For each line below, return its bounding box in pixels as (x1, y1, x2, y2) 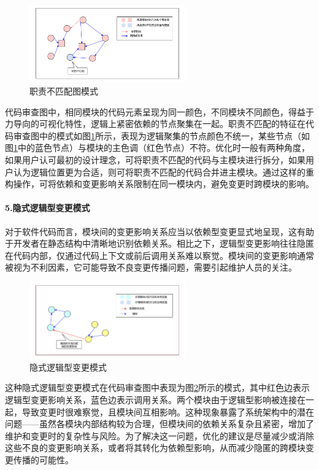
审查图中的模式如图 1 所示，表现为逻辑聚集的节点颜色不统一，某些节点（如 (13, 129, 310, 142)
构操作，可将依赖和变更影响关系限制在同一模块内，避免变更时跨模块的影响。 (5, 177, 314, 190)
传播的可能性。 (13, 453, 74, 466)
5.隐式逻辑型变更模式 (5, 201, 90, 214)
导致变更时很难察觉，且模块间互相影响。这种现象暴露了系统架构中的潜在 (21, 405, 314, 418)
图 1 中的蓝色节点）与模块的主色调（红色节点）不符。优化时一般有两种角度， (5, 141, 310, 154)
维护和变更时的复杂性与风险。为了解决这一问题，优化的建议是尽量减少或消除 (5, 429, 314, 442)
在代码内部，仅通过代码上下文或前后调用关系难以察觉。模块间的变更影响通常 (5, 248, 314, 261)
